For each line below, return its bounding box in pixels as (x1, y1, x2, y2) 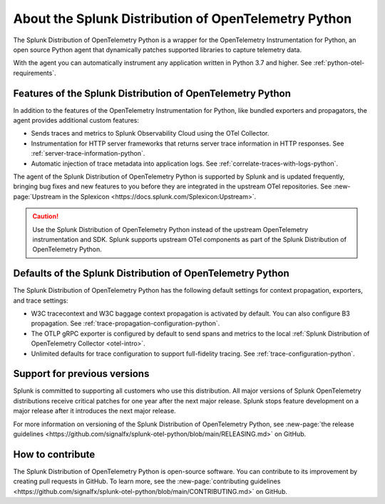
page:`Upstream (13, 192, 61, 201)
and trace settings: (13, 296, 68, 305)
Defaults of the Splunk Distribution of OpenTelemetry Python (13, 268, 289, 280)
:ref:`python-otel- (313, 59, 365, 67)
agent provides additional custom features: (13, 116, 139, 125)
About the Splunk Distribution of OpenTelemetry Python (13, 11, 352, 26)
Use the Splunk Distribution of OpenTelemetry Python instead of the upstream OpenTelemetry (32, 225, 309, 233)
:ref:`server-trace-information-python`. (31, 149, 145, 158)
